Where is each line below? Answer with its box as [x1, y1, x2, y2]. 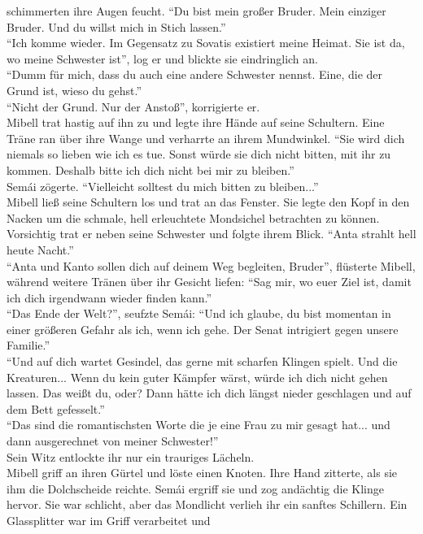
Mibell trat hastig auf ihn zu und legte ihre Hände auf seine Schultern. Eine [7, 114, 385, 131]
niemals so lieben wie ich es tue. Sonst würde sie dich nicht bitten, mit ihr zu [7, 145, 391, 163]
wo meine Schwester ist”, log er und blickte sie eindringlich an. [7, 50, 318, 67]
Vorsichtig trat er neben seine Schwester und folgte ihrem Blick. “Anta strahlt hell [7, 225, 416, 242]
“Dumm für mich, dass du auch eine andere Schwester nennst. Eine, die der [7, 66, 383, 83]
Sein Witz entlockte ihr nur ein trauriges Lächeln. [7, 448, 255, 465]
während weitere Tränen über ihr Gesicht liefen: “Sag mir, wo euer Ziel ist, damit [7, 273, 412, 290]
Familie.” [7, 336, 50, 354]
